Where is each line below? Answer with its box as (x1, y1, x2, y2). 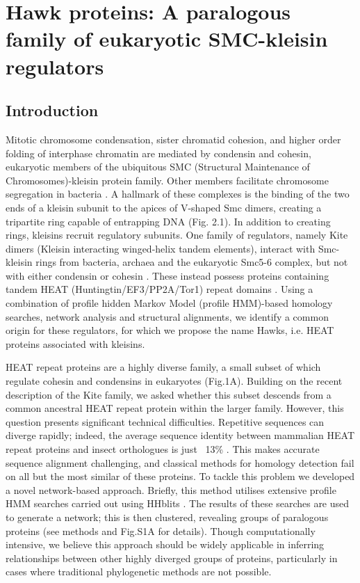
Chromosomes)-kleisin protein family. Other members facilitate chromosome (6, 173, 329, 187)
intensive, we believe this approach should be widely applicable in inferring (6, 537, 325, 552)
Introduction (6, 99, 99, 121)
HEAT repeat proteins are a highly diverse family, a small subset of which (6, 360, 321, 374)
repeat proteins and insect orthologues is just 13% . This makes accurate (6, 442, 320, 456)
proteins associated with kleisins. (6, 336, 145, 351)
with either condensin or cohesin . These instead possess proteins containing (6, 268, 329, 282)
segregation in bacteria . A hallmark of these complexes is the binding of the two (6, 186, 350, 201)
